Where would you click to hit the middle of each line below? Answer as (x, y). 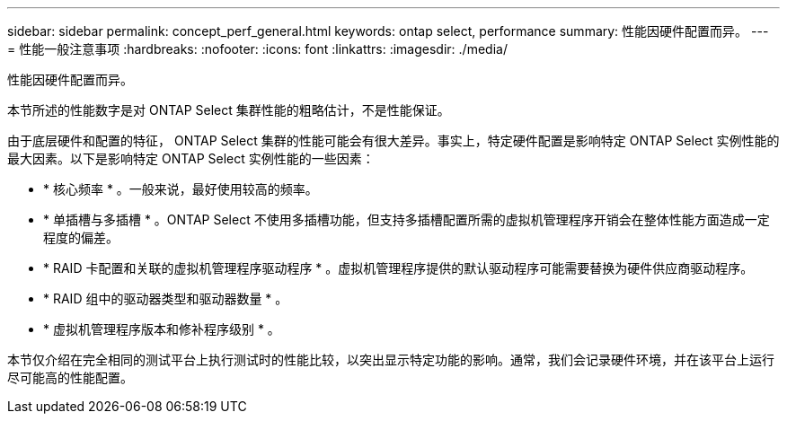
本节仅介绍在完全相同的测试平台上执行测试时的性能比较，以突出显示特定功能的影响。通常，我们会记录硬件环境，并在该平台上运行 (391, 360)
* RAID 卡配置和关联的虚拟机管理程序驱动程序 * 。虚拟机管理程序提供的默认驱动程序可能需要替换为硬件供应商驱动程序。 (398, 268)
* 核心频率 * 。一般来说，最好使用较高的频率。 (181, 189)
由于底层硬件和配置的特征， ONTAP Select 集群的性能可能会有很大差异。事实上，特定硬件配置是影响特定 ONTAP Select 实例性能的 (393, 140)
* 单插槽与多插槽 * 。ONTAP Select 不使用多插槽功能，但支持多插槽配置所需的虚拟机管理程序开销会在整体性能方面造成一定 (407, 219)
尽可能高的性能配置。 (70, 377)
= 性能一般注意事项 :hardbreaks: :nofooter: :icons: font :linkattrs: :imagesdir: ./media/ (257, 49)
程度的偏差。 (81, 237)
